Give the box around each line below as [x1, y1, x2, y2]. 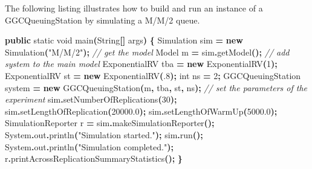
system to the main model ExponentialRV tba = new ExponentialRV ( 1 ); [5, 57, 278, 70]
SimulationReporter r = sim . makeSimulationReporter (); [5, 116, 215, 129]
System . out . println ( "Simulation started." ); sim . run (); [5, 128, 203, 141]
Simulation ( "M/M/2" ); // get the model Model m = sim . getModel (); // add [5, 45, 290, 58]
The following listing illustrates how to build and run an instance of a [5, 2, 263, 14]
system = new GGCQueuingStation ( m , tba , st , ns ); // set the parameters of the [5, 81, 307, 94]
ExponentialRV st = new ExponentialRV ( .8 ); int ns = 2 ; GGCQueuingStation [5, 69, 301, 81]
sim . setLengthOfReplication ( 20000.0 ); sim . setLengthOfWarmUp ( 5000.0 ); [5, 104, 278, 117]
